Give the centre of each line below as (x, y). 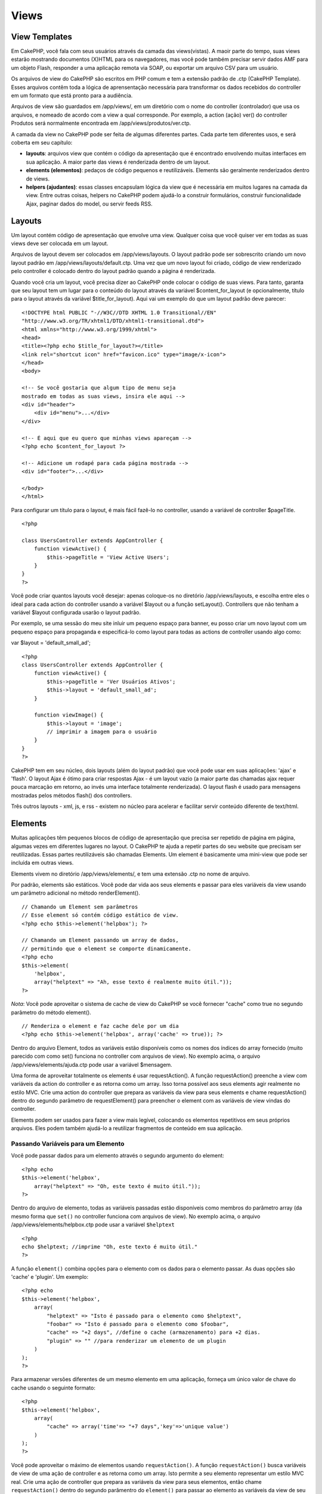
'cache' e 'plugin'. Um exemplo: (50, 1277)
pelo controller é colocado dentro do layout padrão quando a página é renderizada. (113, 271)
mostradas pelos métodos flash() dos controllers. (72, 795)
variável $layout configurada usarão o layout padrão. (76, 613)
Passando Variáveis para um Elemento (68, 1144)
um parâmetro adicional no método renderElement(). (75, 893)
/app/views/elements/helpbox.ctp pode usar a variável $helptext (93, 1224)
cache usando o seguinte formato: (53, 1388)
